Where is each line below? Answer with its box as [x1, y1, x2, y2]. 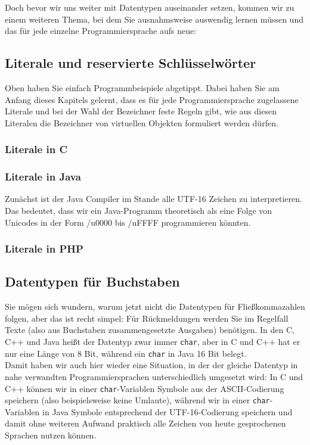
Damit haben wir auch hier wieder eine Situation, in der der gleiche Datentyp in [5, 359, 298, 371]
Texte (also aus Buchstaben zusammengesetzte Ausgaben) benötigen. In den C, [5, 323, 294, 336]
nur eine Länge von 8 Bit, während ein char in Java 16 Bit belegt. [5, 347, 247, 359]
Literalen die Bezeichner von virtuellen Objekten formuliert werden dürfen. [5, 116, 278, 129]
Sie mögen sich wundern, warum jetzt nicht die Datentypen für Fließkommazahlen [5, 300, 305, 313]
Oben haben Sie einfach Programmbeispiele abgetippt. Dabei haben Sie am [5, 81, 280, 94]
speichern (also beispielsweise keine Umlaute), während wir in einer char [5, 394, 270, 406]
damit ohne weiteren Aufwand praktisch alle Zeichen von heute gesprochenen [5, 417, 286, 430]
